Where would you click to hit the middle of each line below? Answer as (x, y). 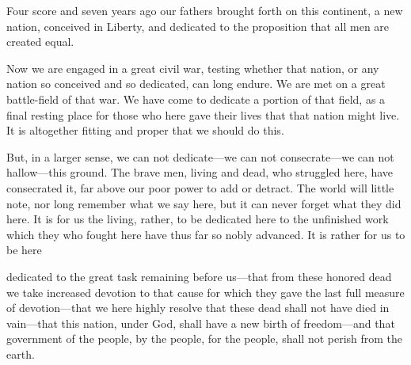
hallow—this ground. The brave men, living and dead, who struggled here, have (200, 172)
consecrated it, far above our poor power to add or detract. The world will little (200, 187)
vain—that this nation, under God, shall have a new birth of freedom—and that (201, 323)
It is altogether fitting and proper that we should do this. (145, 130)
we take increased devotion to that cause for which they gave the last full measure (205, 292)
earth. (21, 354)
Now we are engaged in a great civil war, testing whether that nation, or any (193, 68)
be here (24, 250)
